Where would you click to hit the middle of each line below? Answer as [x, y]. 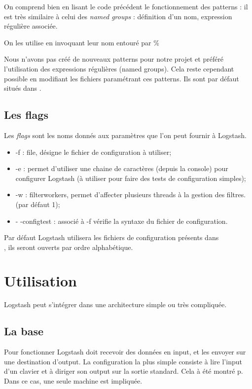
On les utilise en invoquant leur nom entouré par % [82, 42]
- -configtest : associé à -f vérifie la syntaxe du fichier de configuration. [122, 221]
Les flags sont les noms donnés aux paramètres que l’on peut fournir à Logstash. [125, 135]
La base [24, 331]
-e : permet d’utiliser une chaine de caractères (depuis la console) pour [122, 168]
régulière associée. [31, 26]
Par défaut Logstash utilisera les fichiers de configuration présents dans [111, 237]
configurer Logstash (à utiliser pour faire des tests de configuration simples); [131, 178]
